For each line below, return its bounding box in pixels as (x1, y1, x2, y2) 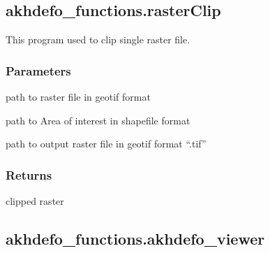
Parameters (6, 62, 71, 79)
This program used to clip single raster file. (6, 32, 190, 47)
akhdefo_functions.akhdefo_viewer (6, 228, 265, 249)
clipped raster (6, 194, 64, 208)
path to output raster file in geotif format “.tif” (6, 136, 207, 151)
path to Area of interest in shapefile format (6, 113, 190, 127)
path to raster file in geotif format (6, 89, 151, 104)
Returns (6, 166, 52, 183)
